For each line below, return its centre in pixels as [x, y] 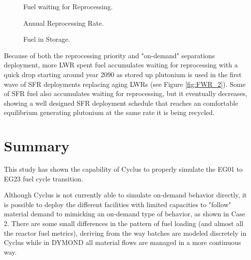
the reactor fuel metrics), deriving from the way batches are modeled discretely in [125, 233]
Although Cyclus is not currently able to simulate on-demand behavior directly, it [125, 195]
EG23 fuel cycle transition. [44, 178]
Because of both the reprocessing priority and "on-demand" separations [110, 55]
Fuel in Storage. [47, 39]
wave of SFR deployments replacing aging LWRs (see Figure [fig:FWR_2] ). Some [125, 84]
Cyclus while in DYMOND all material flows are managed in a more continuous [123, 242]
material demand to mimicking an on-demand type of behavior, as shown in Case [125, 214]
